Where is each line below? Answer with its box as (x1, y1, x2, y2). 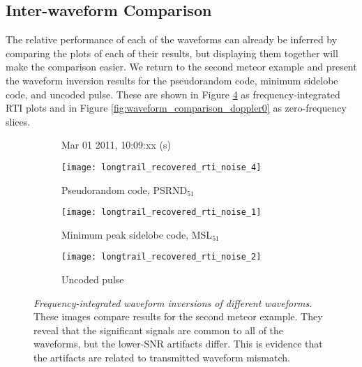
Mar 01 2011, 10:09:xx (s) (61, 137, 171, 152)
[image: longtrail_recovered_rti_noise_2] (61, 252, 262, 262)
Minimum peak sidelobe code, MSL (61, 227, 213, 241)
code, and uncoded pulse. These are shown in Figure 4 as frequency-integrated (6, 87, 340, 101)
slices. (6, 114, 31, 128)
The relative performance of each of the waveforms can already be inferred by (6, 32, 338, 47)
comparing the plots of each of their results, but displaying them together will (6, 45, 338, 60)
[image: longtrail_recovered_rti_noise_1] (61, 207, 262, 218)
